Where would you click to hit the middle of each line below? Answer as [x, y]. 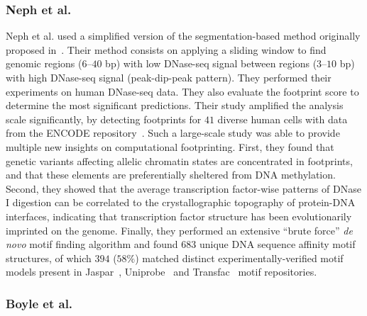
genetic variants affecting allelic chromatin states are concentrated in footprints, [179, 160]
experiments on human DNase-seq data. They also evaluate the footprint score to [182, 91]
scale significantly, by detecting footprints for [104, 119]
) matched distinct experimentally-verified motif [239, 258]
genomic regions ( [44, 63]
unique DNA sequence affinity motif [277, 244]
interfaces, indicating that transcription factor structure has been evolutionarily [179, 216]
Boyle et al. [39, 303]
